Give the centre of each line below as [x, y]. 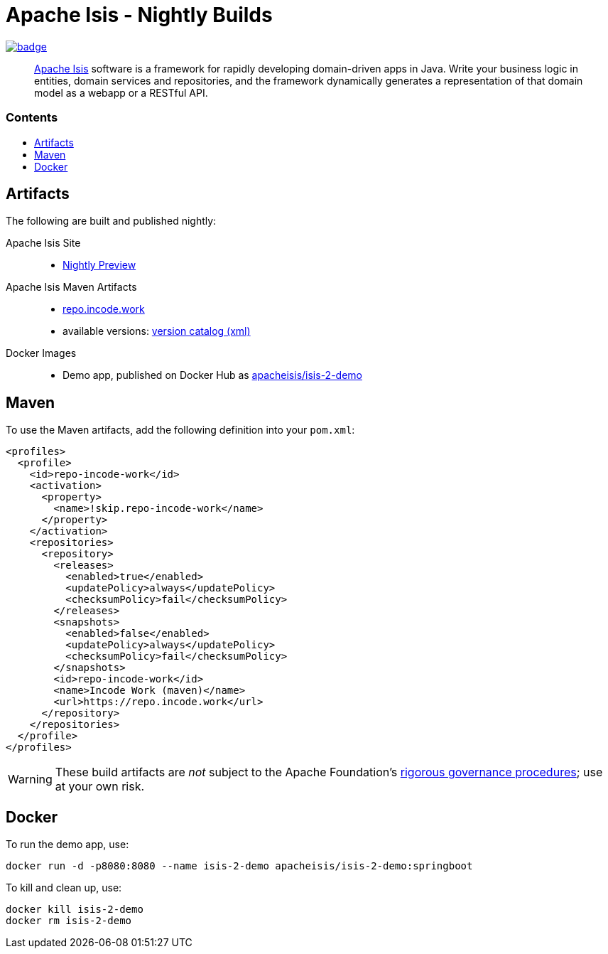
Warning [30, 779]
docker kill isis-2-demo [75, 910]
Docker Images [41, 353]
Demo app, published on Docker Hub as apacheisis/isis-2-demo [212, 375]
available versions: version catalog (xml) [157, 331]
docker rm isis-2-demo [69, 921]
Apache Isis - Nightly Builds [139, 15]
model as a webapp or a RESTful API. [121, 92]
